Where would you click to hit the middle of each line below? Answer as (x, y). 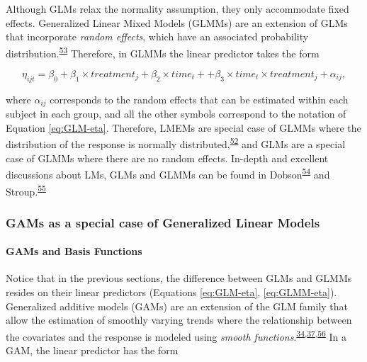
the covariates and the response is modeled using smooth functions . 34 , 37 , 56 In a (176, 335)
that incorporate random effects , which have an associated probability (157, 36)
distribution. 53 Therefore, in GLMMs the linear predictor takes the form (163, 52)
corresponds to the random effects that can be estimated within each (199, 99)
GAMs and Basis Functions (74, 251)
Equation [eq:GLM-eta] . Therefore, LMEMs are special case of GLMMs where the (183, 127)
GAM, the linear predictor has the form (92, 350)
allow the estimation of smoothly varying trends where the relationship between (179, 320)
